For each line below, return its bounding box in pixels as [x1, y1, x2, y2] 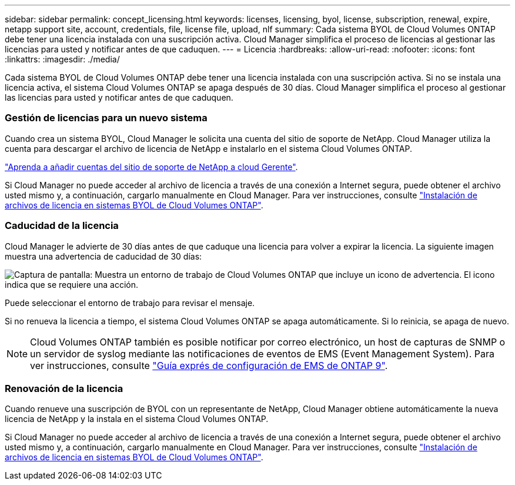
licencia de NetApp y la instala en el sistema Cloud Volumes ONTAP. [5, 414, 269, 424]
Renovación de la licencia [5, 382, 123, 394]
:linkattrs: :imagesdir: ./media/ [5, 54, 120, 64]
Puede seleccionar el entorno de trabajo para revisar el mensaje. [5, 297, 255, 308]
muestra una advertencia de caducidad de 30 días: [5, 251, 202, 261]
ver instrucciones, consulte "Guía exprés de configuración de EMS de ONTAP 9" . [30, 359, 388, 371]
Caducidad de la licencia [5, 220, 119, 232]
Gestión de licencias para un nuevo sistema [5, 112, 208, 124]
